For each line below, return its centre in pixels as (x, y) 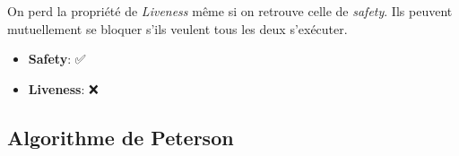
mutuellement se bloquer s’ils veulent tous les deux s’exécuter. (178, 28)
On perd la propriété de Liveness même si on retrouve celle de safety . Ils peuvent (230, 11)
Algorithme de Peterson (121, 137)
